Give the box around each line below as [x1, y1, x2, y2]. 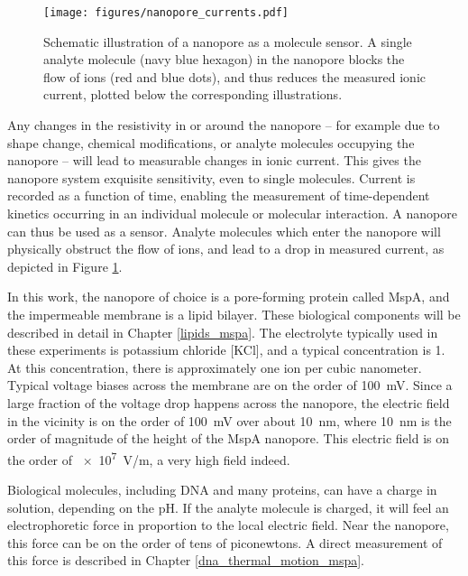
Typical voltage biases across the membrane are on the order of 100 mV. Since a [7, 376, 453, 395]
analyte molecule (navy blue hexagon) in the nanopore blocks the [43, 50, 405, 69]
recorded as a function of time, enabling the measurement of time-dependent [7, 186, 430, 205]
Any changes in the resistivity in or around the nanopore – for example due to [7, 116, 440, 135]
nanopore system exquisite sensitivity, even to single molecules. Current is [7, 168, 416, 187]
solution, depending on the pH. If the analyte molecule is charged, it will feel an [7, 497, 449, 516]
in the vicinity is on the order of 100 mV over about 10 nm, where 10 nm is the [7, 411, 452, 430]
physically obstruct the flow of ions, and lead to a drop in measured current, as [7, 239, 445, 258]
